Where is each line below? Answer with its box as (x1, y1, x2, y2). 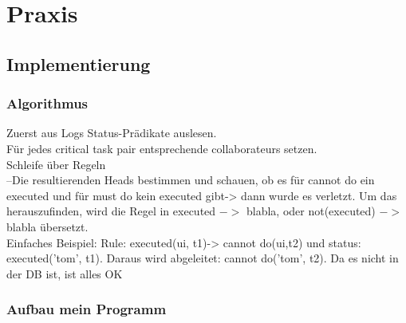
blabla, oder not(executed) (246, 203, 376, 219)
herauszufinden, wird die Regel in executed (6, 203, 216, 219)
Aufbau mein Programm (6, 299, 167, 319)
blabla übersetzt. (6, 218, 89, 234)
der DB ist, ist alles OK (6, 265, 123, 282)
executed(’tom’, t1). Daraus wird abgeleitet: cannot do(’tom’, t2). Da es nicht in (6, 250, 399, 266)
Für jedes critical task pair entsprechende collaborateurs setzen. (6, 140, 317, 156)
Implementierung (6, 51, 151, 76)
